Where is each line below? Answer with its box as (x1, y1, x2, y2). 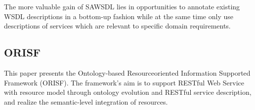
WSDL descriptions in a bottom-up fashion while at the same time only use (4, 11, 233, 21)
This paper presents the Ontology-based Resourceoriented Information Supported (4, 67, 251, 78)
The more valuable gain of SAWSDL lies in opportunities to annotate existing (4, 1, 240, 11)
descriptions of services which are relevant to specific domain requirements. (4, 21, 231, 31)
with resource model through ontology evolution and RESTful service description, (4, 87, 252, 97)
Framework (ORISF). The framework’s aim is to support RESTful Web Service (4, 77, 245, 87)
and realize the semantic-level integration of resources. (4, 96, 168, 107)
